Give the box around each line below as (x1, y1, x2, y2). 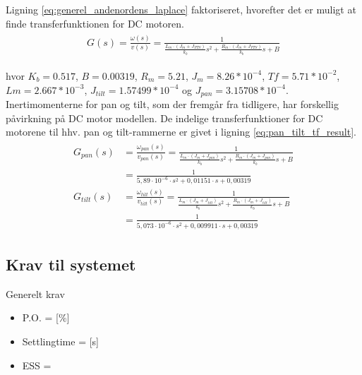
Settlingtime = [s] (22, 333, 99, 348)
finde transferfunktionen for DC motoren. (6, 16, 184, 30)
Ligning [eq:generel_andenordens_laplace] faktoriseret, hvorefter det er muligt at (6, 2, 356, 16)
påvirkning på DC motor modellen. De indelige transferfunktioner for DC (6, 110, 323, 125)
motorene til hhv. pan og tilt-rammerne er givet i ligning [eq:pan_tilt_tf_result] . (6, 124, 356, 139)
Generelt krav (6, 286, 65, 301)
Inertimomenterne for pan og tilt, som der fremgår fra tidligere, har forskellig (6, 97, 339, 112)
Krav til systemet (6, 253, 136, 275)
